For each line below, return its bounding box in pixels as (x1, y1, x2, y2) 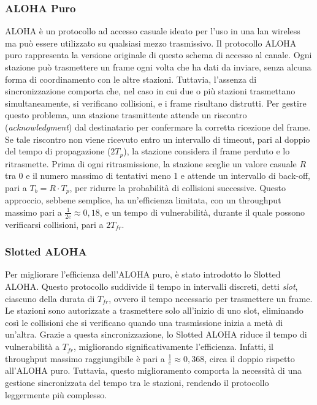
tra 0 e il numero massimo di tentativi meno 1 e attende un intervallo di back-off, (5, 169, 311, 182)
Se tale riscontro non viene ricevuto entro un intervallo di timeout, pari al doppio (5, 132, 310, 145)
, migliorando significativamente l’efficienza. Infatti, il (74, 340, 274, 353)
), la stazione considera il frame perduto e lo (123, 145, 290, 157)
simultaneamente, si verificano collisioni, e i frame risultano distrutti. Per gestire (5, 96, 307, 109)
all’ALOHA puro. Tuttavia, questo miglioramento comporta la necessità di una (5, 364, 302, 377)
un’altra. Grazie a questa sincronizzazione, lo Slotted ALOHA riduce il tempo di (5, 328, 307, 341)
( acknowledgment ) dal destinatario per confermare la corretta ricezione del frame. (5, 120, 311, 133)
